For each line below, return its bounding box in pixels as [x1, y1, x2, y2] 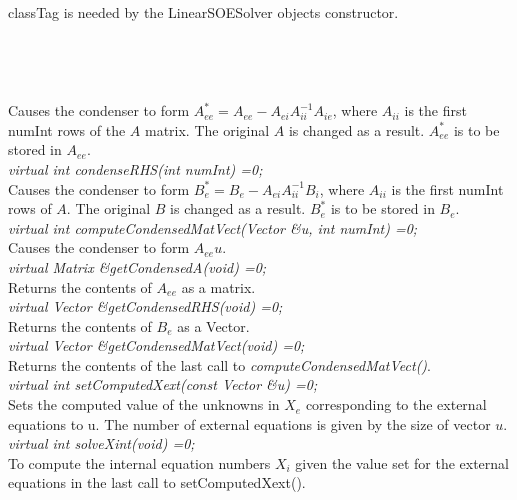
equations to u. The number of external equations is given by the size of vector [8, 413, 491, 434]
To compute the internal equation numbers [8, 452, 271, 473]
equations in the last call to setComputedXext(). [8, 472, 306, 493]
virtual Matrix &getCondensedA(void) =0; [8, 256, 267, 277]
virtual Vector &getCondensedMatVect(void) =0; [8, 335, 305, 356]
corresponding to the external [305, 394, 487, 415]
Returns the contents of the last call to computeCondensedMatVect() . [8, 354, 431, 375]
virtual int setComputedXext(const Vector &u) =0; [8, 374, 318, 395]
